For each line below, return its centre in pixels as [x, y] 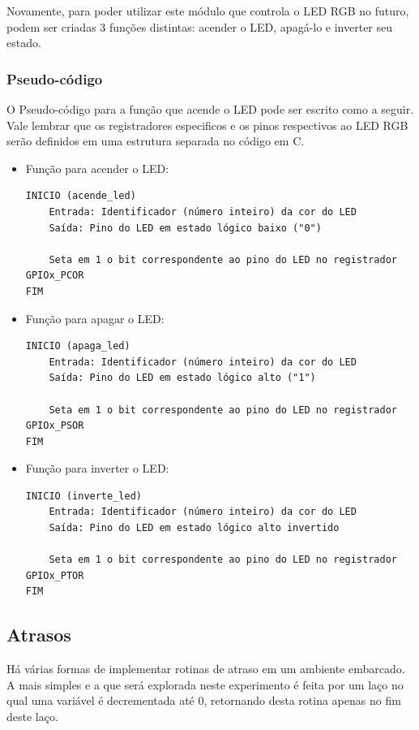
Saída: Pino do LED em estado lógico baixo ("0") [185, 228]
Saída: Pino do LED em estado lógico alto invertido [194, 528]
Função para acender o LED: [97, 168]
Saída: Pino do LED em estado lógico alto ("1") [182, 378]
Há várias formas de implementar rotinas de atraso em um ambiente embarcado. [206, 669]
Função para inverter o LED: [97, 468]
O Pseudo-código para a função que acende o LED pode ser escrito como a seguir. [210, 109]
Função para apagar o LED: [95, 318]
